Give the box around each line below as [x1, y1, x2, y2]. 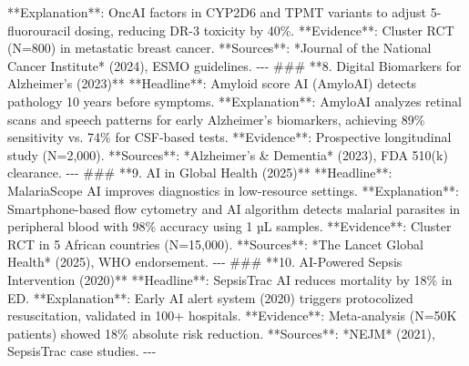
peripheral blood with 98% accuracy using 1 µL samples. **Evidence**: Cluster [7, 217, 452, 236]
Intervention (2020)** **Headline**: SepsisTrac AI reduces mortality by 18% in [7, 269, 453, 289]
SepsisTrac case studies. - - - [7, 341, 157, 361]
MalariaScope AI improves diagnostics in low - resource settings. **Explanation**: [7, 180, 459, 199]
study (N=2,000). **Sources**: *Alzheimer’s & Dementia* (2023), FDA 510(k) [7, 145, 448, 164]
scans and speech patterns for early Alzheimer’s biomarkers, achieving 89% [7, 109, 425, 128]
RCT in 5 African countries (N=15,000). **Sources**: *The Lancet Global [7, 234, 423, 253]
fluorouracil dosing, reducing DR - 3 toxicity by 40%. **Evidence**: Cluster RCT [7, 20, 454, 39]
